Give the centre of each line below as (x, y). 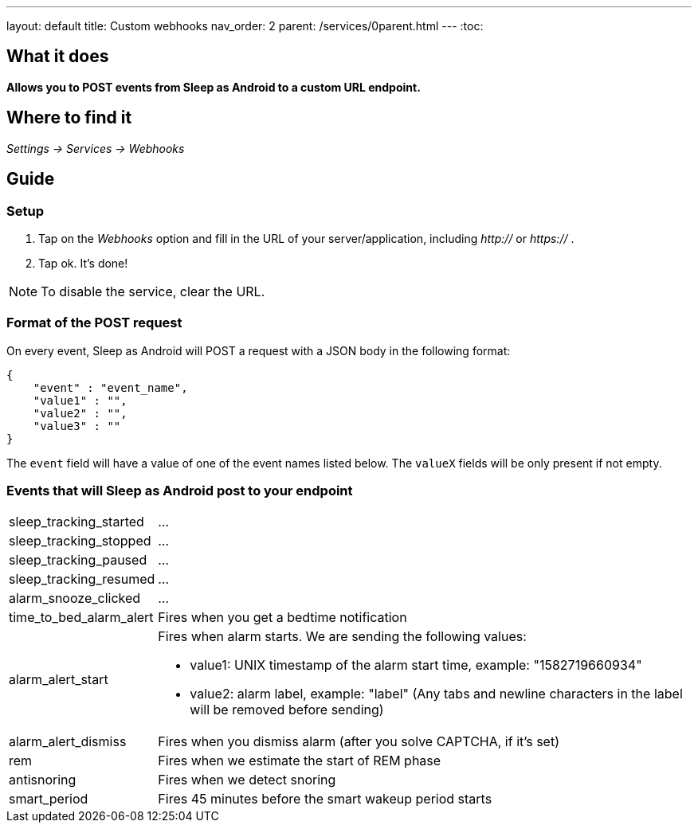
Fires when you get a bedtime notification (282, 618)
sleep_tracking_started (76, 522)
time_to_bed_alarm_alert (81, 618)
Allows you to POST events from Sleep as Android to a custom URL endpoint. (214, 87)
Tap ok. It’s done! (83, 263)
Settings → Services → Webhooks (96, 148)
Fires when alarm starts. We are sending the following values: (342, 637)
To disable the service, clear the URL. (153, 291)
